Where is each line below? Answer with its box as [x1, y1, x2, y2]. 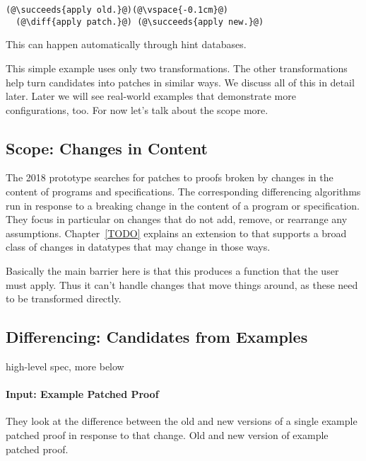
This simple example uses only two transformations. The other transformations [6, 60, 348, 75]
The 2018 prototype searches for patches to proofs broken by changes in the [6, 170, 333, 185]
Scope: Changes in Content [6, 137, 208, 159]
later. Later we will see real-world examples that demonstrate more [6, 89, 296, 103]
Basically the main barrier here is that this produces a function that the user [6, 263, 339, 278]
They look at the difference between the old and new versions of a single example [6, 414, 358, 428]
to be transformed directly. [6, 291, 122, 306]
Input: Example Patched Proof [6, 387, 159, 402]
